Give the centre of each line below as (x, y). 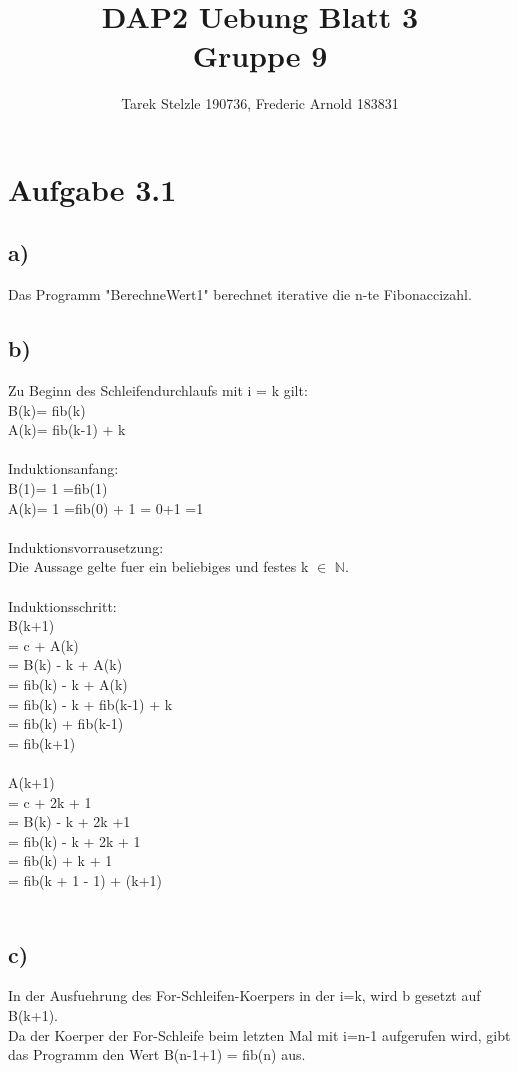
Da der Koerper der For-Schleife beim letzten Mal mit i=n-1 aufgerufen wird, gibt (259, 1034)
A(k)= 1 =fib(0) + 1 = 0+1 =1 (106, 507)
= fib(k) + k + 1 (60, 860)
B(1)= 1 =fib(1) (58, 488)
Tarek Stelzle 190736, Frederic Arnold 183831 (260, 103)
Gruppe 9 (260, 55)
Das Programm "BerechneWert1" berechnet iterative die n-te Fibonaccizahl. (240, 294)
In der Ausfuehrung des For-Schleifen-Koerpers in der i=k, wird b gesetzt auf (244, 995)
